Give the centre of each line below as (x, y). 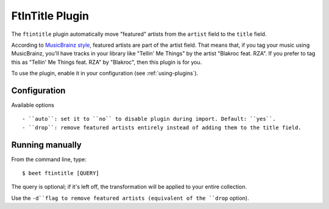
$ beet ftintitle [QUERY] (61, 173)
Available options (33, 105)
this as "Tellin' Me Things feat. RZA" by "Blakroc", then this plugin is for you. (107, 62)
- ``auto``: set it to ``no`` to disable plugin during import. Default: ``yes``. (149, 119)
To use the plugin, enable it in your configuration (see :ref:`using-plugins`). (105, 74)
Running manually (46, 145)
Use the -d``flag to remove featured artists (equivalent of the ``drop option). (130, 198)
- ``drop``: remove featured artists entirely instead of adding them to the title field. (162, 127)
